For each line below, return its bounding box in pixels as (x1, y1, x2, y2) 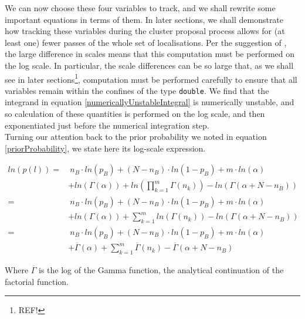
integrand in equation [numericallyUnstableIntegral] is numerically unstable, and (5, 96, 294, 108)
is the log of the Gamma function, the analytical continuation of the (39, 263, 284, 276)
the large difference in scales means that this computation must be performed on (5, 48, 295, 60)
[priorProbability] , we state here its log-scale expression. (5, 142, 206, 154)
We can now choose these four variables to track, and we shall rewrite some (5, 2, 276, 14)
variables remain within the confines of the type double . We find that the (5, 84, 269, 96)
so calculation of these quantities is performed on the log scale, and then (5, 108, 265, 120)
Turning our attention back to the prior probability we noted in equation (5, 130, 267, 143)
